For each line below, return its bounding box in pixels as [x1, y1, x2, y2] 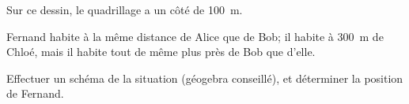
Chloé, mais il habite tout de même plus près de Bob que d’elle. [6, 43, 316, 60]
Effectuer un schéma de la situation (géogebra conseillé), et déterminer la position [6, 69, 403, 86]
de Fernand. [6, 85, 64, 102]
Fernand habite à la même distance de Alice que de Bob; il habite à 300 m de [6, 28, 384, 44]
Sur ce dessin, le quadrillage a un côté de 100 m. [6, 2, 243, 17]
